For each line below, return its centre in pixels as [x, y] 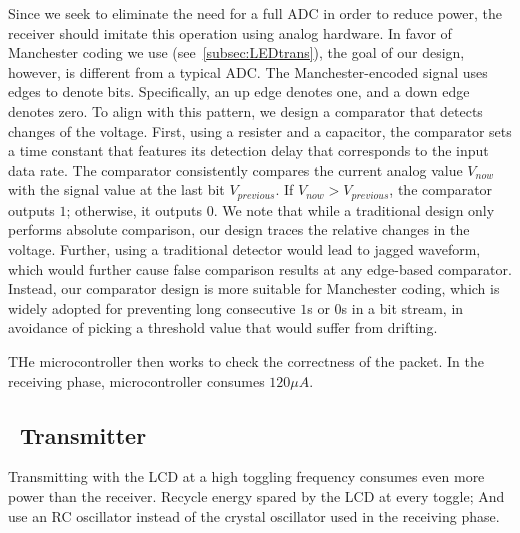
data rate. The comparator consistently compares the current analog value [235, 169]
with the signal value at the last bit [116, 189]
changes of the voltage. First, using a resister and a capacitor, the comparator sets [260, 130]
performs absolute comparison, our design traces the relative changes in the [239, 229]
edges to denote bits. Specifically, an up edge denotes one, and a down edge [239, 91]
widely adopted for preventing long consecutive [152, 307]
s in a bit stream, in [402, 307]
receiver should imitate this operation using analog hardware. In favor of [230, 32]
